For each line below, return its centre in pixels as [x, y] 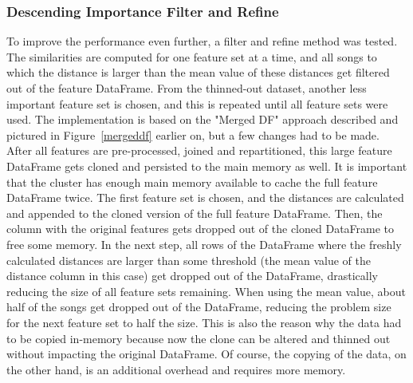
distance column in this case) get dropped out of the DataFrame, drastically [192, 276]
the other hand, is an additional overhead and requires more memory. [176, 369]
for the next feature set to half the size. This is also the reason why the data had [204, 322]
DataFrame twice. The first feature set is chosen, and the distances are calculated [205, 197]
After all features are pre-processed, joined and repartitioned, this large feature [199, 150]
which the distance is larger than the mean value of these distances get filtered [198, 72]
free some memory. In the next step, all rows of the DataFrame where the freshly [204, 244]
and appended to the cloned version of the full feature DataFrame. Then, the [195, 213]
